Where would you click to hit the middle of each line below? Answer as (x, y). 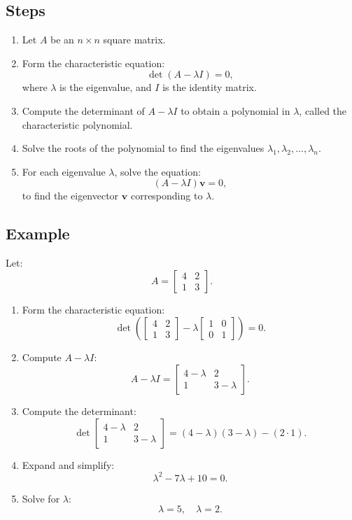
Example (38, 233)
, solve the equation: (157, 171)
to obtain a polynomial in (235, 110)
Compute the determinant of (83, 110)
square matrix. (134, 40)
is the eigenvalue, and (106, 87)
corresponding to (167, 196)
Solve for (41, 498)
